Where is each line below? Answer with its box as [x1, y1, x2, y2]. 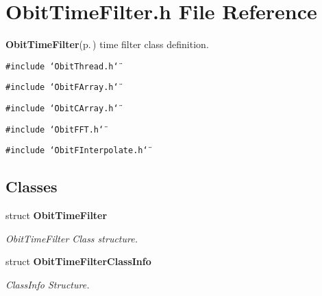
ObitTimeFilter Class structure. [5, 231, 138, 245]
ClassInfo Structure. [5, 277, 90, 291]
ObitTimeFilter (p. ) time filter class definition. [5, 37, 209, 52]
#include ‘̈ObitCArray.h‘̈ [5, 104, 119, 114]
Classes [5, 176, 58, 197]
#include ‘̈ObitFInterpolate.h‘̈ [5, 146, 148, 156]
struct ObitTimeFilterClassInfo [5, 254, 151, 269]
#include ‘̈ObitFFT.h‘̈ [5, 124, 104, 135]
